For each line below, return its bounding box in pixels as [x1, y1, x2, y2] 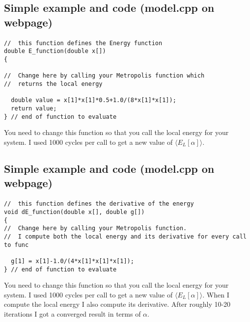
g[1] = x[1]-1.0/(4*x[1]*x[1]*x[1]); [11, 257, 134, 265]
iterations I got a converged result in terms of [4, 308, 141, 319]
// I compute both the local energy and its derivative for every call [4, 233, 247, 240]
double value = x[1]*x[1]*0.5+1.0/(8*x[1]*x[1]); [11, 97, 176, 104]
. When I [202, 289, 229, 299]
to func [4, 241, 29, 248]
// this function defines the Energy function [4, 39, 163, 47]
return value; [11, 105, 57, 112]
